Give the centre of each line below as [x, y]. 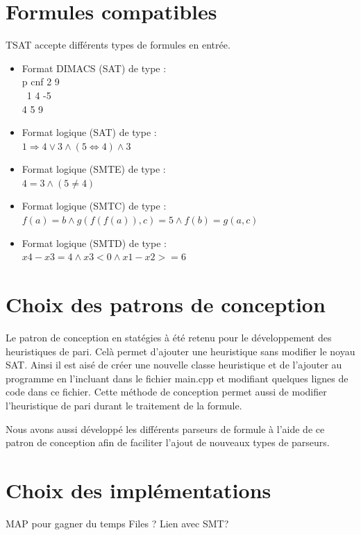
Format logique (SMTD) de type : [94, 243]
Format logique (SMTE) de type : [94, 169]
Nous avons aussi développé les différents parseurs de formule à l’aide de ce [165, 428]
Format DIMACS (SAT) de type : [94, 68]
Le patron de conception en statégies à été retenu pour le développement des [169, 337]
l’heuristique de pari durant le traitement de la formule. [124, 405]
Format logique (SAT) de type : [89, 132]
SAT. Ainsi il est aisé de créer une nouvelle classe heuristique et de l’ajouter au [174, 365]
